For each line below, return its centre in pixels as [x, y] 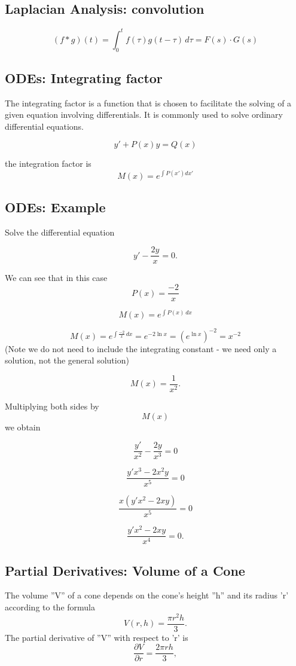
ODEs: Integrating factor [84, 77]
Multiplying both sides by [52, 406]
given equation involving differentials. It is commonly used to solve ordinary [144, 114]
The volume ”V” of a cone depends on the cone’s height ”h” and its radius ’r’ [147, 595]
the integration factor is [48, 164]
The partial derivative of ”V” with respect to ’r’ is [97, 637]
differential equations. [44, 126]
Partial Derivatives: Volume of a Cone [125, 570]
